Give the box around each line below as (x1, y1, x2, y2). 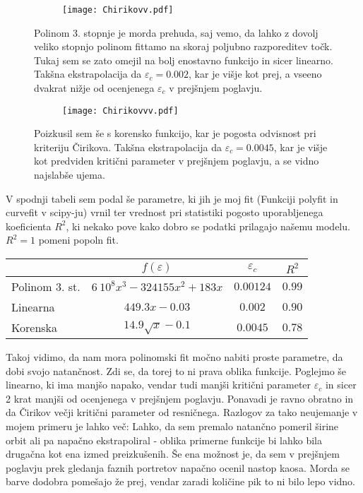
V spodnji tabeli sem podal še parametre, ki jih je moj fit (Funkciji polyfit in (6, 191, 338, 206)
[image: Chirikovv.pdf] (62, 5, 174, 15)
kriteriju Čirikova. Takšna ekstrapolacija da (34, 139, 222, 154)
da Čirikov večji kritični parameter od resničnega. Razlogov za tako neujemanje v (6, 405, 358, 420)
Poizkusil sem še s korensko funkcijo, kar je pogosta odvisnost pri (34, 126, 316, 141)
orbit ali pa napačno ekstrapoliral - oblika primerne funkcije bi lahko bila (6, 432, 322, 447)
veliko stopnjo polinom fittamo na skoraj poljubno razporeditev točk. (34, 39, 333, 54)
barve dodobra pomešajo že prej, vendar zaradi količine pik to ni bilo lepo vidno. (6, 474, 355, 489)
